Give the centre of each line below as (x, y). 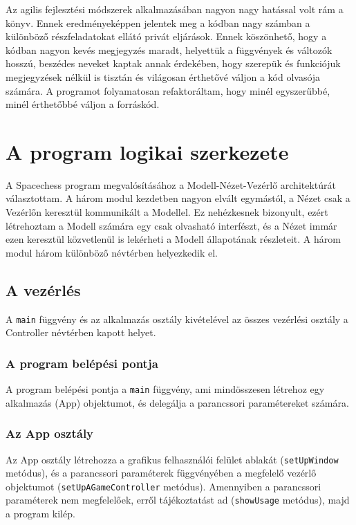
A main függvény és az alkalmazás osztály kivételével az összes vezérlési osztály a (177, 319)
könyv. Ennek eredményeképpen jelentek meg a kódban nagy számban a (158, 22)
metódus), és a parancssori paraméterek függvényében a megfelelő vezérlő (161, 473)
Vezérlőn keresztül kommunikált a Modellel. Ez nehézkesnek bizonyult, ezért (167, 212)
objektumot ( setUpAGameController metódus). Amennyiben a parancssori (163, 486)
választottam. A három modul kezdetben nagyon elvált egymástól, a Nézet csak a (178, 198)
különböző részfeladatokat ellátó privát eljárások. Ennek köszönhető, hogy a (166, 36)
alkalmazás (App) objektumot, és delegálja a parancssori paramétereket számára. (177, 402)
